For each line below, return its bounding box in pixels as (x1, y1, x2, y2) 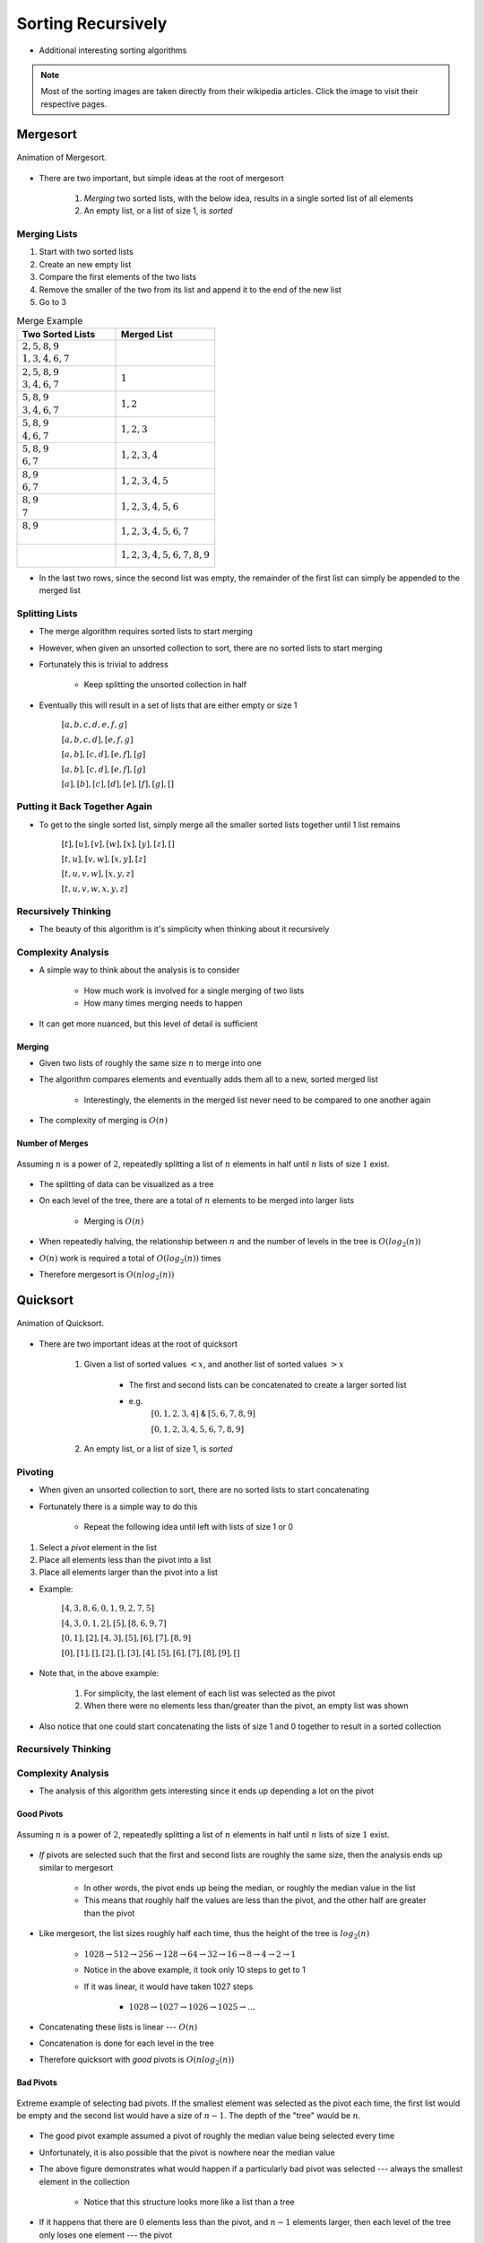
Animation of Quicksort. (16, 1318, 105, 1329)
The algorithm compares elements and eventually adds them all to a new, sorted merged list (39, 1074, 378, 1085)
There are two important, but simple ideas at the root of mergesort (39, 172, 284, 183)
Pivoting (16, 1466, 54, 1479)
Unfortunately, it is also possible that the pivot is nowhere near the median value (39, 2147, 335, 2158)
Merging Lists (16, 228, 78, 240)
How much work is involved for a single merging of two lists (83, 985, 305, 996)
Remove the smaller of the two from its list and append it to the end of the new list (39, 284, 342, 295)
